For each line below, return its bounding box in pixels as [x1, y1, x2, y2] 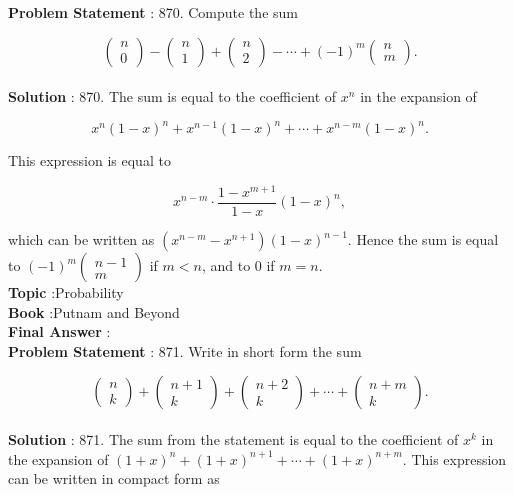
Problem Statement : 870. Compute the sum [8, 2, 298, 22]
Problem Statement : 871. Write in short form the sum [8, 340, 362, 361]
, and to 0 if [201, 255, 275, 276]
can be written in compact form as [8, 468, 220, 489]
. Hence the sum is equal [347, 229, 499, 250]
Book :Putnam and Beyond [8, 301, 180, 322]
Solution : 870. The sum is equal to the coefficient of [8, 86, 337, 107]
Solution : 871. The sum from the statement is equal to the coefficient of [8, 428, 459, 449]
